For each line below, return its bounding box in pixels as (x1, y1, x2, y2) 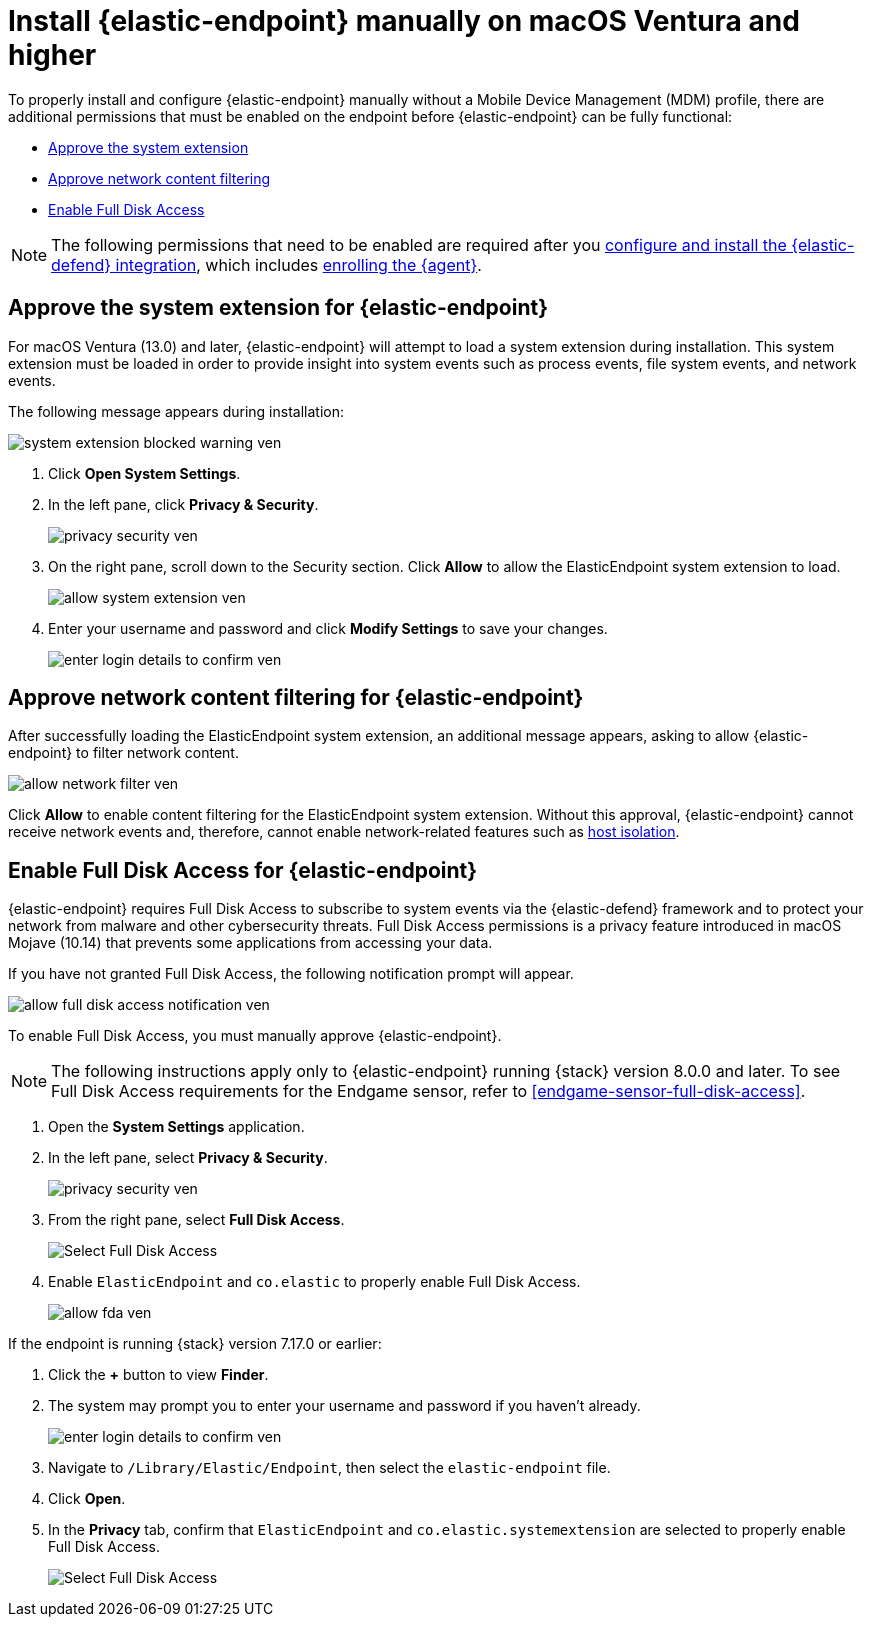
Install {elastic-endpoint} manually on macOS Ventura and (8, 4, 800, 38)
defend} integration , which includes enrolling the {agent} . (51, 254, 482, 275)
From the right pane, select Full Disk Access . (48, 1211, 345, 1229)
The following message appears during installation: (8, 402, 344, 420)
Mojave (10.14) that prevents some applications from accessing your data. (8, 934, 493, 952)
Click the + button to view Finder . (48, 1366, 269, 1384)
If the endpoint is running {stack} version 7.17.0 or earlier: (8, 1335, 382, 1353)
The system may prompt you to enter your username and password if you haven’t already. (48, 1397, 641, 1415)
